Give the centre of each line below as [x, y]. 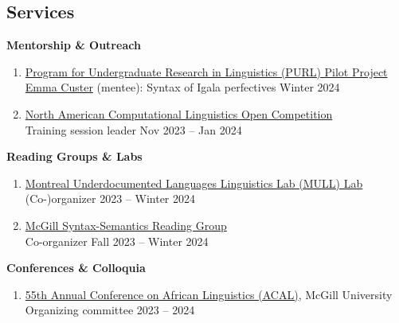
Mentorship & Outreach [74, 45]
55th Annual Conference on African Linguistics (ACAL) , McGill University [209, 294]
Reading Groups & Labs [74, 156]
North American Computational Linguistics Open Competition [179, 113]
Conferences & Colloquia [76, 268]
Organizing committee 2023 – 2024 [110, 310]
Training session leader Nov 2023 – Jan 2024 [133, 129]
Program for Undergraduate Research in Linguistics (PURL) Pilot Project [206, 71]
